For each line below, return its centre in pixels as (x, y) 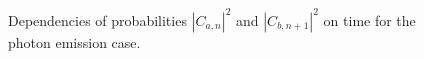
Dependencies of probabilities (97, 19)
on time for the (369, 19)
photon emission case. (74, 41)
